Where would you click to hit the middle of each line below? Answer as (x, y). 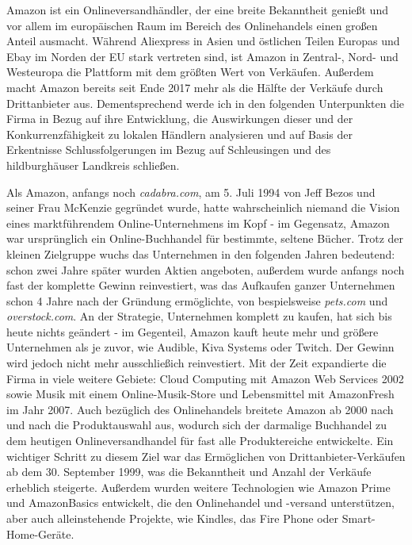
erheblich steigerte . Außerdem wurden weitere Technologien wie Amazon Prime (198, 487)
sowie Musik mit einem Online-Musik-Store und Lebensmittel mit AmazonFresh (200, 394)
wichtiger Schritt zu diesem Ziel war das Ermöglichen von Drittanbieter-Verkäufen (206, 456)
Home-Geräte (39, 533)
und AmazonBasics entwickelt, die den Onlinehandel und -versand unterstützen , (200, 503)
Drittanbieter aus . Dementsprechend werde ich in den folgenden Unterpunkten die (206, 103)
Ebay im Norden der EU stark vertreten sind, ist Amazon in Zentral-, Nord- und (202, 56)
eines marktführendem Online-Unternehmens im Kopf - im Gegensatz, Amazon (198, 223)
